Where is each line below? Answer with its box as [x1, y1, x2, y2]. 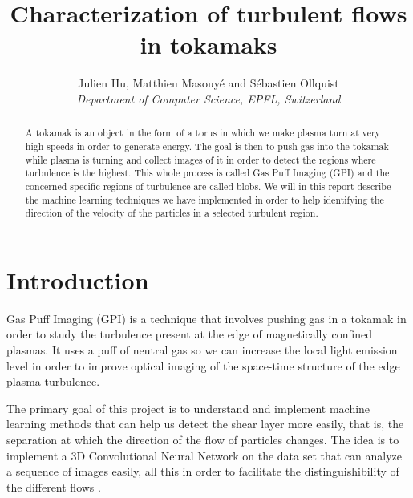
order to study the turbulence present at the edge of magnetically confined [6, 326, 373, 342]
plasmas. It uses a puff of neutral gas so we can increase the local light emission [6, 342, 398, 358]
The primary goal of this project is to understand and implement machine [6, 399, 370, 416]
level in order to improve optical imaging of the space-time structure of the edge [6, 357, 400, 374]
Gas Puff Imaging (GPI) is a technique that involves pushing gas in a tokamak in [6, 310, 407, 326]
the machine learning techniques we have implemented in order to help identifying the [25, 192, 384, 206]
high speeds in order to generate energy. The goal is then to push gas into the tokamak [25, 139, 389, 152]
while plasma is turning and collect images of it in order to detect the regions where [25, 152, 376, 166]
